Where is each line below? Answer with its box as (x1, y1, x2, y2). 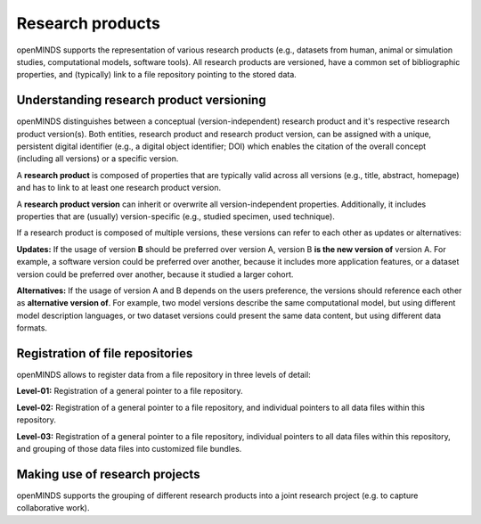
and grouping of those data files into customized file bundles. (16, 443, 242, 454)
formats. (16, 323, 48, 333)
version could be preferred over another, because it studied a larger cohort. (16, 268, 294, 280)
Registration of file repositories (16, 346, 193, 361)
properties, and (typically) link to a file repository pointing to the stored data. (16, 70, 298, 80)
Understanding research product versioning (16, 93, 266, 108)
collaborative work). (16, 503, 90, 513)
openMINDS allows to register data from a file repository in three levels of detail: (16, 370, 311, 380)
